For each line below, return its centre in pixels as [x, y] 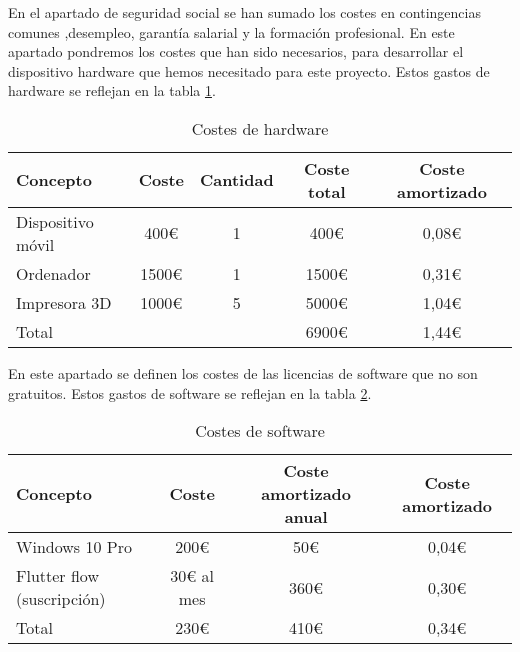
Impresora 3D [64, 302]
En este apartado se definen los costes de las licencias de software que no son [243, 372]
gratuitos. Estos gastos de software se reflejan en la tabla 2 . [190, 392]
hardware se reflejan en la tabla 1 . [112, 90]
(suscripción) [61, 599]
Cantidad [237, 180]
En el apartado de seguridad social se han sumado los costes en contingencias [244, 12]
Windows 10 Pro [74, 547]
